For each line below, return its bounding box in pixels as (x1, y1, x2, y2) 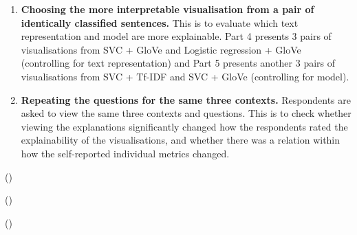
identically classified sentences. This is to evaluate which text (21, 15, 299, 30)
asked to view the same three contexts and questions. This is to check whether (21, 106, 351, 120)
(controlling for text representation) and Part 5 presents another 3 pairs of (21, 56, 336, 70)
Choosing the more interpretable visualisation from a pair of (21, 2, 314, 16)
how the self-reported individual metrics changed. (21, 146, 230, 160)
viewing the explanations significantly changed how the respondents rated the (21, 119, 348, 133)
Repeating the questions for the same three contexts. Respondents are (21, 92, 351, 107)
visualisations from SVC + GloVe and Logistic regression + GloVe (21, 42, 301, 56)
